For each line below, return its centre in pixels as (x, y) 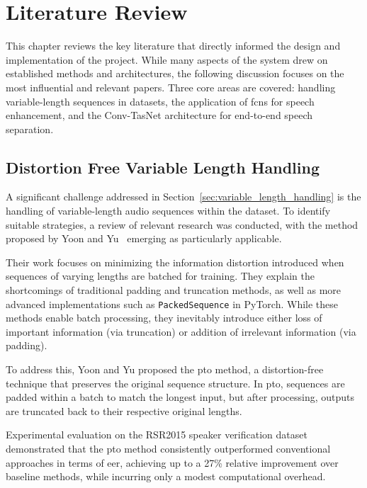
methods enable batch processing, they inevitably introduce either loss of (164, 318)
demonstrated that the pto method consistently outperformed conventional (168, 449)
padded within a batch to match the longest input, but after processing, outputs (180, 397)
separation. (30, 129)
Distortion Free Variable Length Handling (163, 167)
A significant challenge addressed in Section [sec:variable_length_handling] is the (183, 197)
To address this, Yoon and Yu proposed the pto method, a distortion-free (165, 369)
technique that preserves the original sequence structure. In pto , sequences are (175, 383)
